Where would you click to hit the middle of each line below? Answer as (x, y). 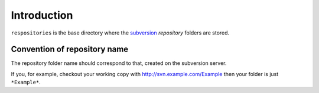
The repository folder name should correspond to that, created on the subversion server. (119, 63)
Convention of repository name (70, 49)
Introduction (42, 15)
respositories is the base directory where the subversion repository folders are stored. (120, 33)
